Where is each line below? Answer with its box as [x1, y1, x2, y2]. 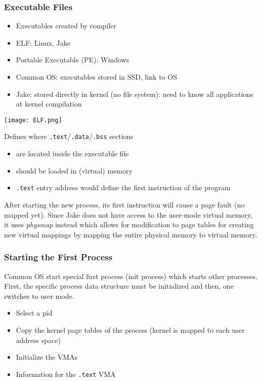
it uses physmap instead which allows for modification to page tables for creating [4, 219, 254, 230]
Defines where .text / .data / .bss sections [4, 131, 134, 142]
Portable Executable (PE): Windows [16, 54, 129, 65]
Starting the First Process [4, 251, 113, 263]
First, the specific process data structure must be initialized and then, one [4, 281, 234, 291]
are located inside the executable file [16, 148, 129, 159]
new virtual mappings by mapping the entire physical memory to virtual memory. [4, 229, 257, 239]
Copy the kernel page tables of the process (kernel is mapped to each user [16, 324, 245, 335]
